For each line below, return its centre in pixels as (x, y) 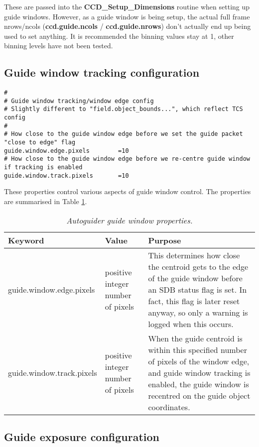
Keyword (26, 240)
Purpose (165, 240)
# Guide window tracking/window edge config (79, 101)
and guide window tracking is (199, 372)
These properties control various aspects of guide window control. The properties (128, 191)
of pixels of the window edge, (199, 361)
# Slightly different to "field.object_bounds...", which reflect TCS (124, 109)
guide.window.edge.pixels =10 (66, 151)
